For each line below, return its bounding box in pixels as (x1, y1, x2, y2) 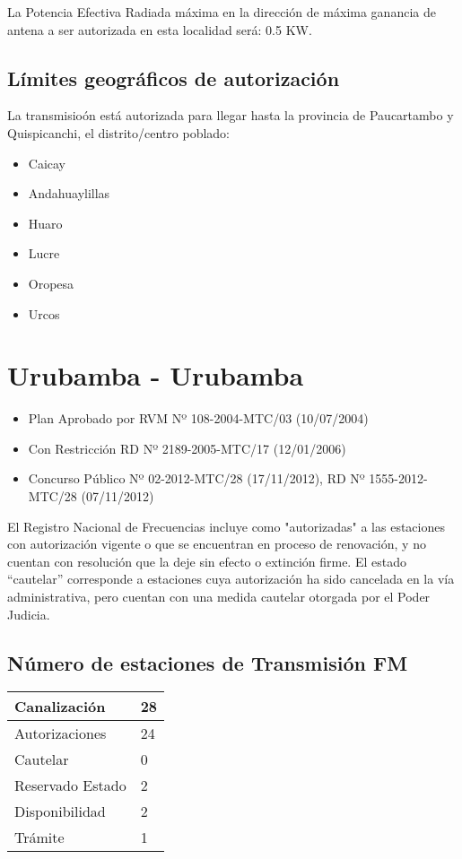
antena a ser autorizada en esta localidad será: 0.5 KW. (7, 20, 312, 39)
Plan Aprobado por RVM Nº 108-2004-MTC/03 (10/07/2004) (28, 409, 369, 428)
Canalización (14, 696, 106, 717)
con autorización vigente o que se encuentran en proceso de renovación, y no (7, 534, 426, 553)
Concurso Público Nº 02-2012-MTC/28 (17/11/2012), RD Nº (28, 469, 365, 488)
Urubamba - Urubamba (7, 357, 304, 394)
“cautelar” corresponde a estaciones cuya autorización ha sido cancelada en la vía (7, 569, 455, 588)
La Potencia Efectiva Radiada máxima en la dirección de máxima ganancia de (7, 3, 436, 21)
